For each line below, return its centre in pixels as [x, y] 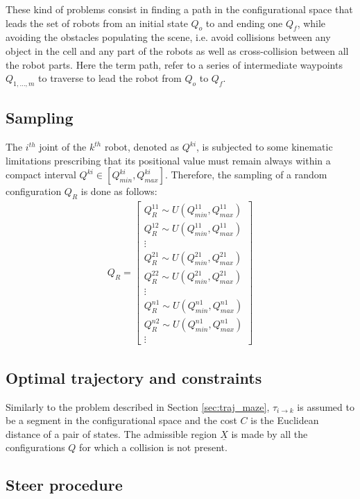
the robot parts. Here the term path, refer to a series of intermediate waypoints [174, 64]
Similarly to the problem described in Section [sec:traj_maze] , [138, 406]
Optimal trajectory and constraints [134, 377]
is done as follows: [119, 191]
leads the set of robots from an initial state [97, 23]
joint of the [63, 147]
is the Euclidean [285, 420]
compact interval [41, 175]
